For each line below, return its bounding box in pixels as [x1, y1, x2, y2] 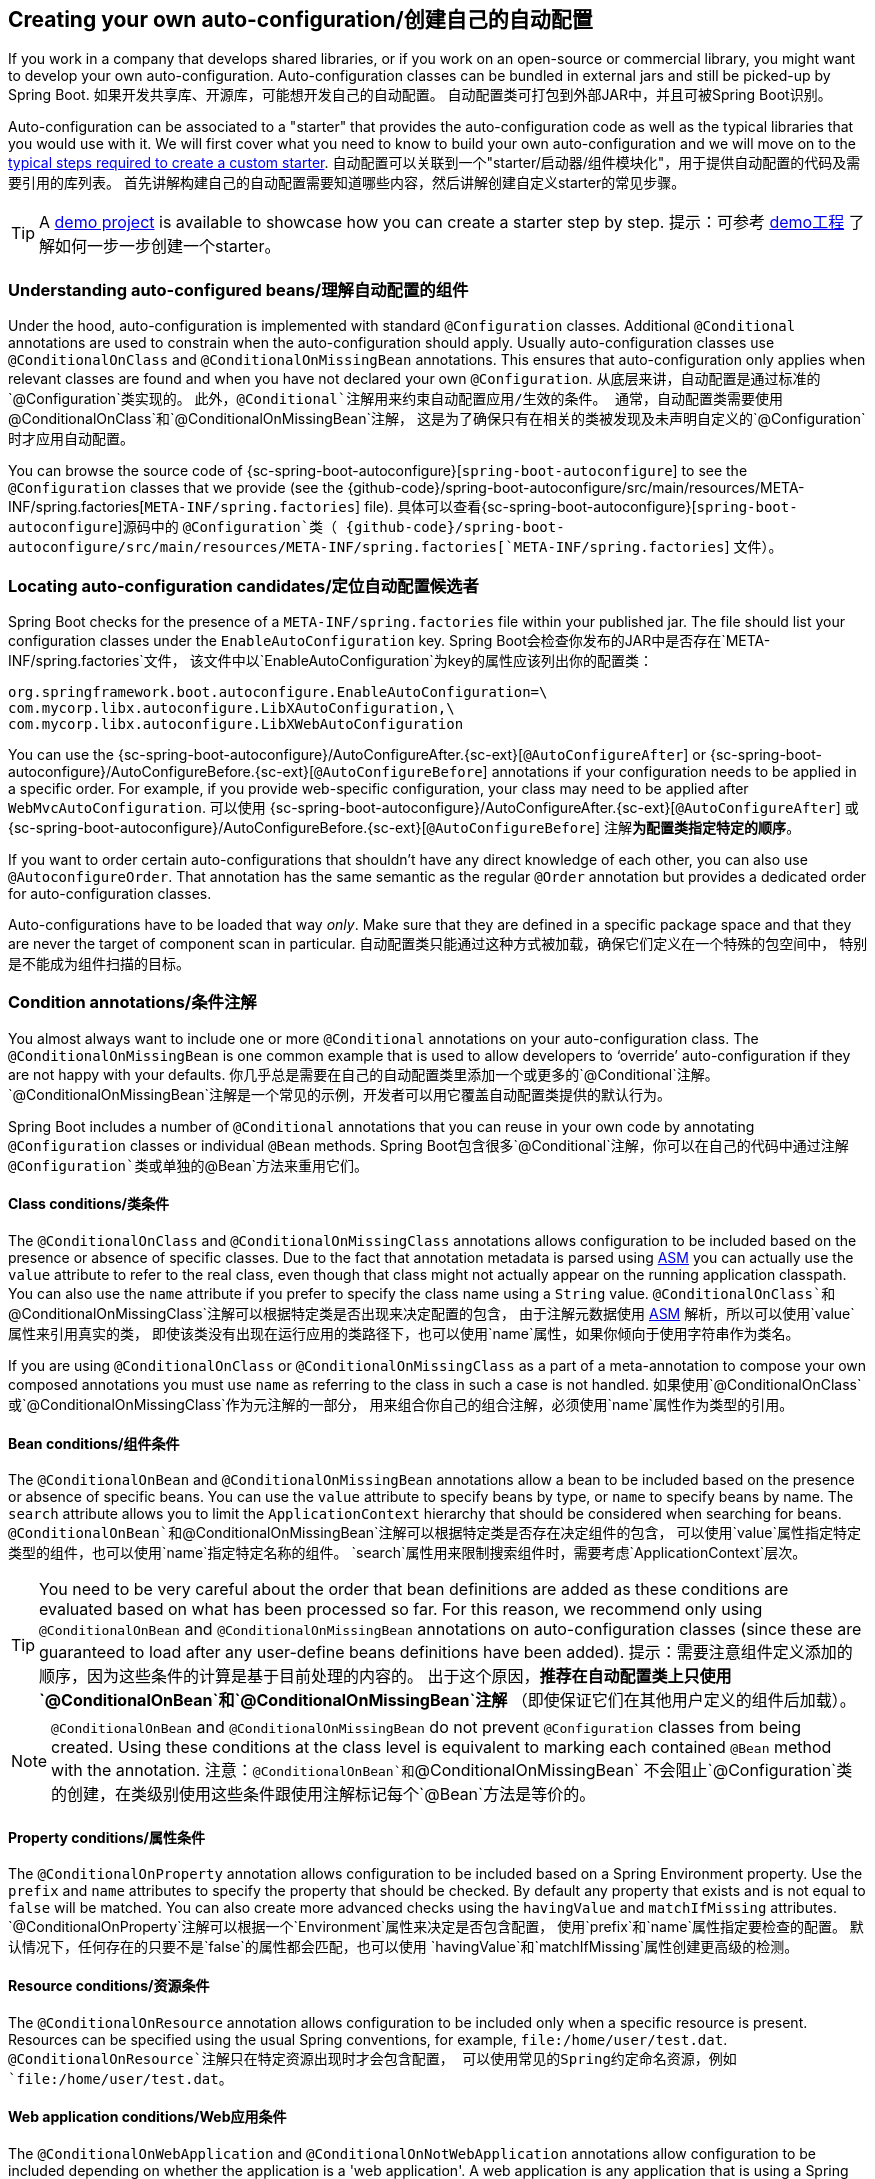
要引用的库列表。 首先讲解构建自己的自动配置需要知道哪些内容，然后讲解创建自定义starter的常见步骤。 [8, 174, 686, 192]
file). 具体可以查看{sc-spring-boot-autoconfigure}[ [364, 498, 697, 516]
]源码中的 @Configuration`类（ [117, 518, 338, 536]
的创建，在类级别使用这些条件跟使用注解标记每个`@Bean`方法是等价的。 [51, 1784, 596, 1805]
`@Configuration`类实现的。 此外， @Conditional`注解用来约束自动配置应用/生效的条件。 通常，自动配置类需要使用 [8, 390, 784, 408]
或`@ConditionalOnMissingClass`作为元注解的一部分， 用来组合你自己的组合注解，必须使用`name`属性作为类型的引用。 [8, 1395, 794, 1413]
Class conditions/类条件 [8, 1195, 169, 1213]
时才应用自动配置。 [8, 430, 134, 448]
